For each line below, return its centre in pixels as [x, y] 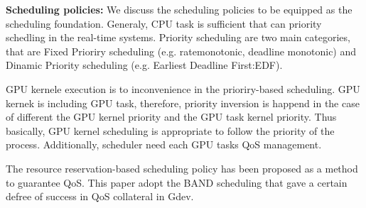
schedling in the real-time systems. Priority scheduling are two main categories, [178, 37]
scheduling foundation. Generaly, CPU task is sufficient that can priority [164, 23]
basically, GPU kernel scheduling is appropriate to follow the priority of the [170, 130]
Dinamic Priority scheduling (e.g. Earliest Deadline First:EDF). [144, 65]
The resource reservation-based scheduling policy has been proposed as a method [182, 168]
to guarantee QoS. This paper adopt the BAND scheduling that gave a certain [177, 182]
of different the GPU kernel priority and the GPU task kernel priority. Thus [171, 117]
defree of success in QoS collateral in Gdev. [100, 196]
